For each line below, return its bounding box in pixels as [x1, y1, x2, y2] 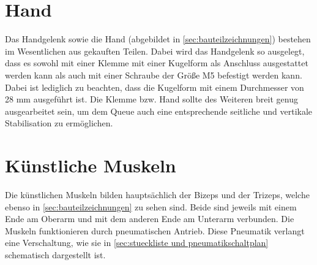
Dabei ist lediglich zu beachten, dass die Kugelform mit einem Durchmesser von [5, 80, 304, 93]
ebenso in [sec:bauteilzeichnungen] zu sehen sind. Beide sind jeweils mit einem [5, 200, 297, 213]
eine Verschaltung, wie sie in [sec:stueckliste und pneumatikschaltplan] [5, 236, 269, 249]
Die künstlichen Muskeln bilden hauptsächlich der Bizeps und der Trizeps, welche [5, 188, 310, 201]
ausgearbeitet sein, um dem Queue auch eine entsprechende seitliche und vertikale [5, 104, 313, 117]
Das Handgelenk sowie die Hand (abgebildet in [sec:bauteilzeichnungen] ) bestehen [5, 33, 311, 45]
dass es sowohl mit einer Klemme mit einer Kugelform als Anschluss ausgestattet [5, 56, 308, 69]
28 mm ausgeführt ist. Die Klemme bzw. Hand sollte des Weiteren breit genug [5, 93, 298, 106]
